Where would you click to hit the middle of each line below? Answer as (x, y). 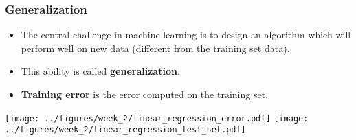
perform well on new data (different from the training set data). (155, 48)
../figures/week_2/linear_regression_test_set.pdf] (125, 130)
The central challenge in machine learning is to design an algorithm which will (186, 35)
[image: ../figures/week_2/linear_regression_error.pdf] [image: (157, 118)
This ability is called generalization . (100, 71)
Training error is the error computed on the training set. (144, 94)
